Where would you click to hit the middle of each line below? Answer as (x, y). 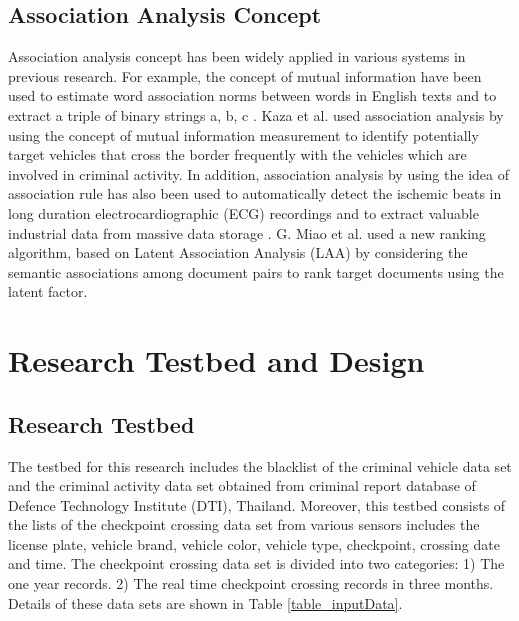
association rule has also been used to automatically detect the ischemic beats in (255, 193)
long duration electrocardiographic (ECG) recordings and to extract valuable (243, 212)
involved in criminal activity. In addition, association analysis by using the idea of (258, 173)
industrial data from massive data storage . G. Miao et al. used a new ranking (247, 232)
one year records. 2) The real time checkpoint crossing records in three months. (251, 583)
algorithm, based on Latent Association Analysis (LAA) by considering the (238, 252)
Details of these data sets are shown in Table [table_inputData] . (205, 602)
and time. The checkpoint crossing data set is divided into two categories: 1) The (256, 563)
